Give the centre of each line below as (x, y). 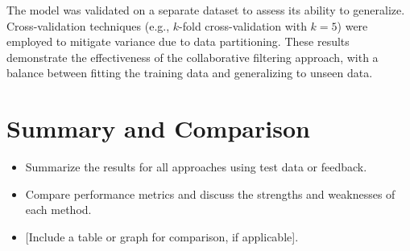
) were (352, 25)
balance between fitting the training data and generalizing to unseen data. (190, 73)
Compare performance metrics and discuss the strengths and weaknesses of (210, 193)
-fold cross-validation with (243, 25)
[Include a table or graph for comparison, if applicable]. (162, 236)
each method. (58, 210)
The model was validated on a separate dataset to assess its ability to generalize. (206, 10)
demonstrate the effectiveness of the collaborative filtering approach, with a (193, 57)
